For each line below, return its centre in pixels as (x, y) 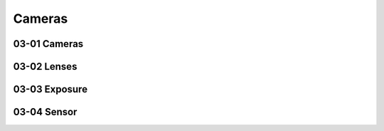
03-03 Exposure (50, 89)
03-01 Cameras (48, 44)
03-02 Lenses (45, 67)
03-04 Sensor (45, 112)
